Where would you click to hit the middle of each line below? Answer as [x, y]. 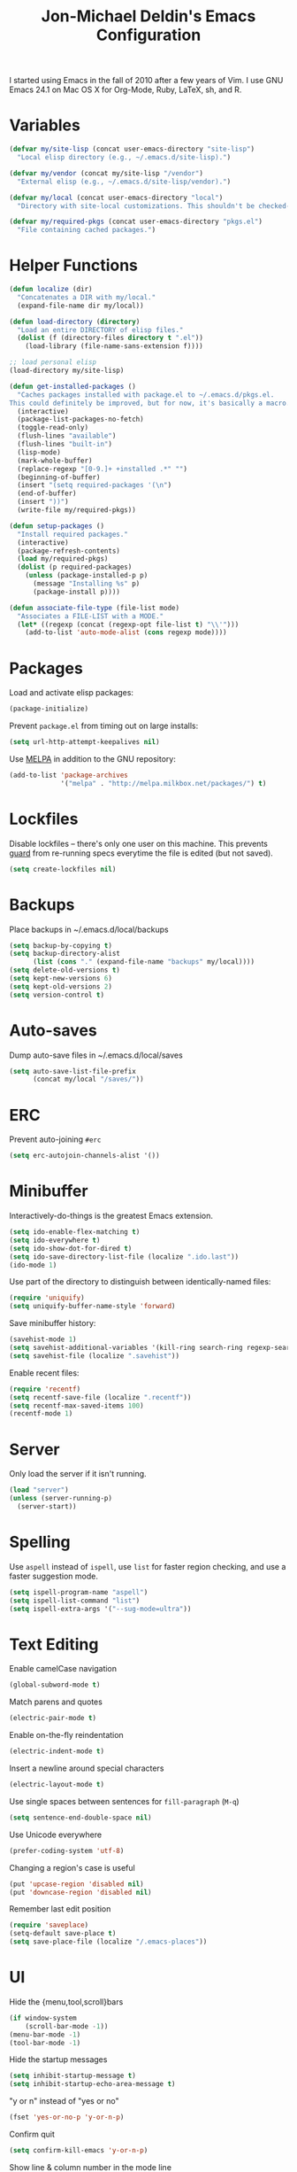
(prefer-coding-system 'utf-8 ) [67, 1850]
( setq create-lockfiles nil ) [63, 869]
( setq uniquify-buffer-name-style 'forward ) [92, 1307]
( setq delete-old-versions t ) [65, 970]
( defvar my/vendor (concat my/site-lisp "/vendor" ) [106, 173]
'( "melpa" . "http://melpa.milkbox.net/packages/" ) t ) [164, 783]
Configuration [148, 35]
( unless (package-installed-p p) [87, 576]
